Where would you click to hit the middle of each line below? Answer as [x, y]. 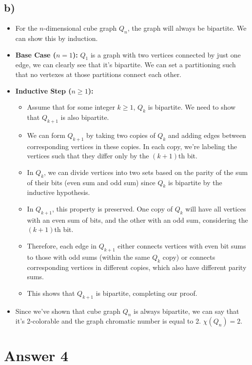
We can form [46, 135]
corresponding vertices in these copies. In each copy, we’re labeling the [132, 146]
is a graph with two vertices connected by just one [165, 54]
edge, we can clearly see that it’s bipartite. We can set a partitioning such [126, 65]
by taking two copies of [121, 135]
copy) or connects [189, 257]
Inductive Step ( [43, 90]
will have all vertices [216, 208]
